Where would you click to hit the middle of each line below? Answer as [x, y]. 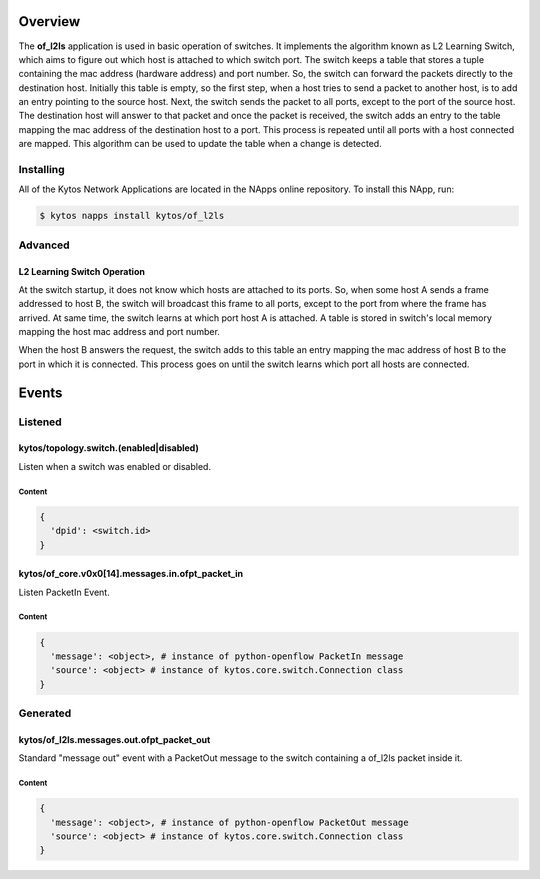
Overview [49, 21]
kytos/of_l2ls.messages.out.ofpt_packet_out [114, 739]
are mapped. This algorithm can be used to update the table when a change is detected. [200, 144]
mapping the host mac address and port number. [119, 332]
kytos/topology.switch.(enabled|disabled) [108, 448]
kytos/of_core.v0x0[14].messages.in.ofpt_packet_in [131, 574]
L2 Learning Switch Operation [81, 271]
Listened [40, 422]
